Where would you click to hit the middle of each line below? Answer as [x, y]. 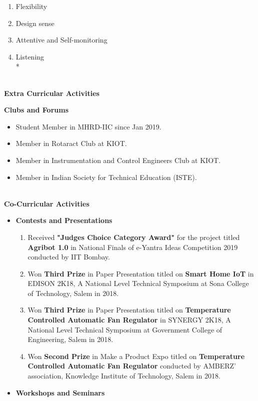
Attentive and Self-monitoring [61, 40]
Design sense [35, 23]
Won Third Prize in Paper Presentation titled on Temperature [129, 310]
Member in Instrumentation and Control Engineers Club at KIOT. [118, 160]
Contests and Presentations [64, 220]
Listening [30, 56]
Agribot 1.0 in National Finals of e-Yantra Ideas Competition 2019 [133, 247]
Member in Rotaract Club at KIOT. [71, 143]
